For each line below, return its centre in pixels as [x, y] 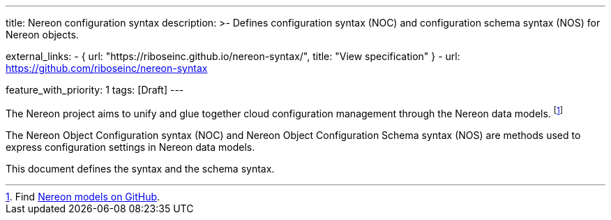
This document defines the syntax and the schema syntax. [140, 168]
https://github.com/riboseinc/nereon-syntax [107, 68]
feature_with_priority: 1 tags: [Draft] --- [95, 90]
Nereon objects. [42, 35]
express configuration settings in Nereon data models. [130, 147]
